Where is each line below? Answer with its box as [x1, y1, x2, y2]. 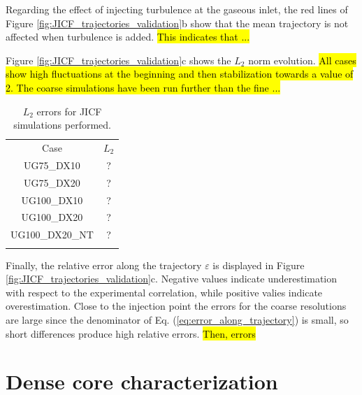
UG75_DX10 [24, 157, 80, 172]
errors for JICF [36, 103, 102, 118]
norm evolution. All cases [248, 52, 356, 67]
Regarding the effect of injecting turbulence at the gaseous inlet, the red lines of [6, 2, 348, 16]
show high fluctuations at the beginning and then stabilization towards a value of [6, 66, 354, 81]
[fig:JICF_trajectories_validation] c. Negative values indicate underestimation [6, 271, 338, 286]
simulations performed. [13, 117, 111, 132]
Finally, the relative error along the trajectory [6, 257, 202, 272]
